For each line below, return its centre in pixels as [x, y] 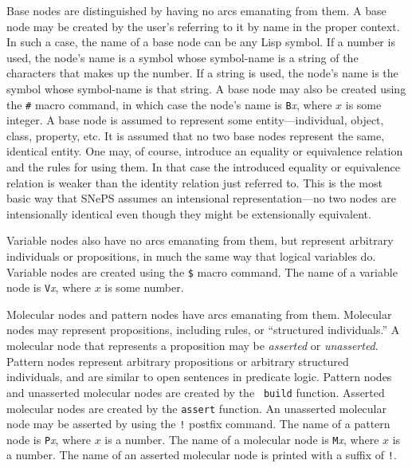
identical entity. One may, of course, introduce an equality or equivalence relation [205, 151]
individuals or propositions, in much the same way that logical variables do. [191, 256]
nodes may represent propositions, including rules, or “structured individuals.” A [203, 330]
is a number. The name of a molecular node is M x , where [242, 439]
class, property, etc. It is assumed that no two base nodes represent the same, [196, 135]
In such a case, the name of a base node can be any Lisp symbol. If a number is [201, 42]
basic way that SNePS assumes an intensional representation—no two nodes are [201, 198]
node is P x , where [49, 439]
